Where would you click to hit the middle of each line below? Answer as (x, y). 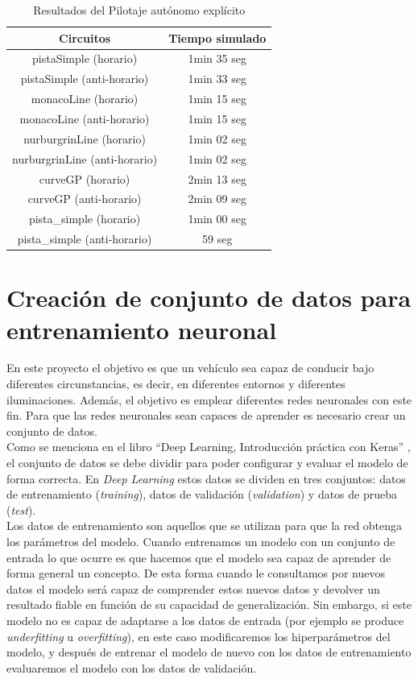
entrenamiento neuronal (142, 329)
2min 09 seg (217, 199)
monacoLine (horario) (85, 99)
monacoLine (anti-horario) (85, 118)
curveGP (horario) (85, 178)
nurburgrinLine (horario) (85, 138)
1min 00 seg (217, 219)
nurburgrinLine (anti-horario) (85, 158)
